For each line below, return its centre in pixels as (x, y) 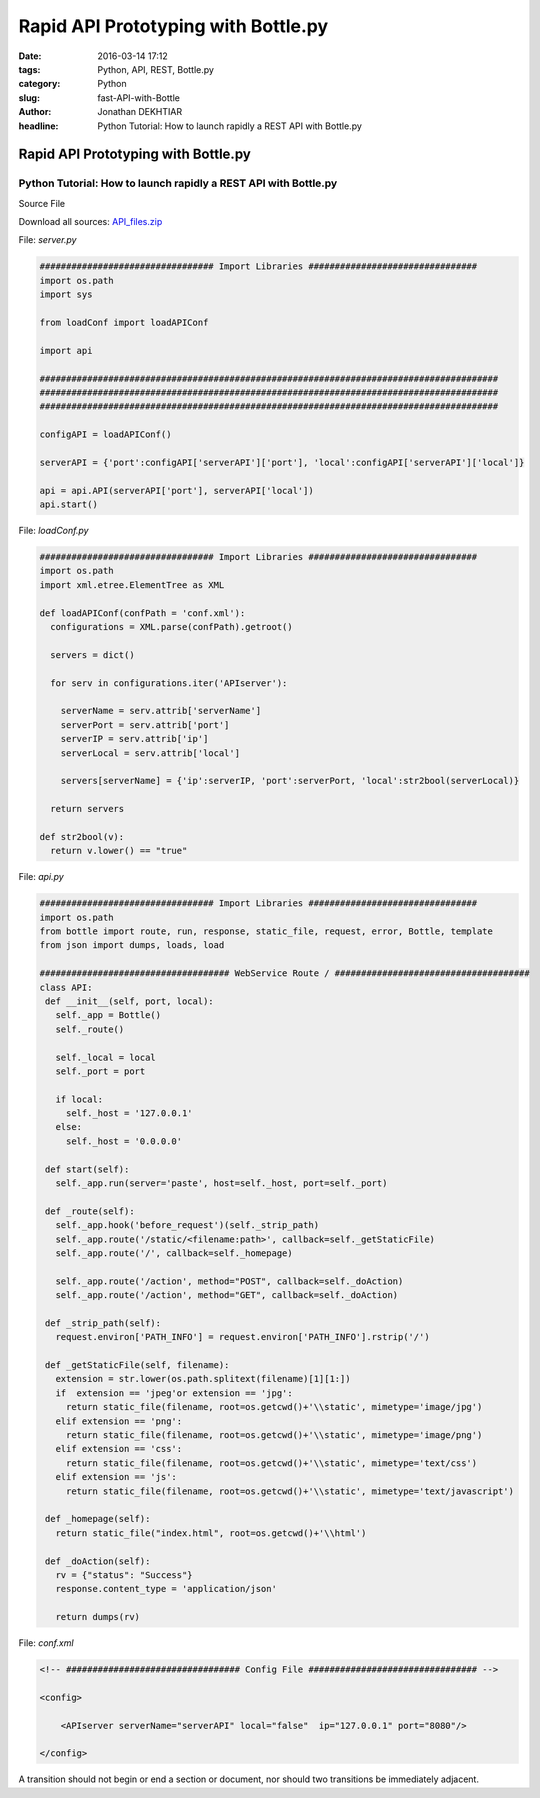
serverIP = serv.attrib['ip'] (134, 739)
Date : (30, 56)
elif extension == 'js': (116, 1477)
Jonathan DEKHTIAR (140, 112)
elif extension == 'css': (119, 1449)
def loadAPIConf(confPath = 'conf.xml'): (142, 613)
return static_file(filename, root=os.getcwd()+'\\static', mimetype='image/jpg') (274, 1407)
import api (66, 350)
